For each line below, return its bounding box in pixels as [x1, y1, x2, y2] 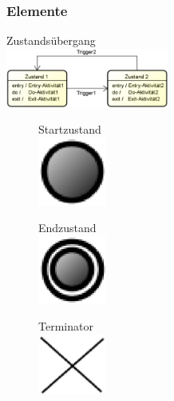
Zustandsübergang [6, 32, 96, 49]
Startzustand [38, 121, 101, 138]
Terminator [38, 318, 93, 335]
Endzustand [38, 219, 97, 236]
